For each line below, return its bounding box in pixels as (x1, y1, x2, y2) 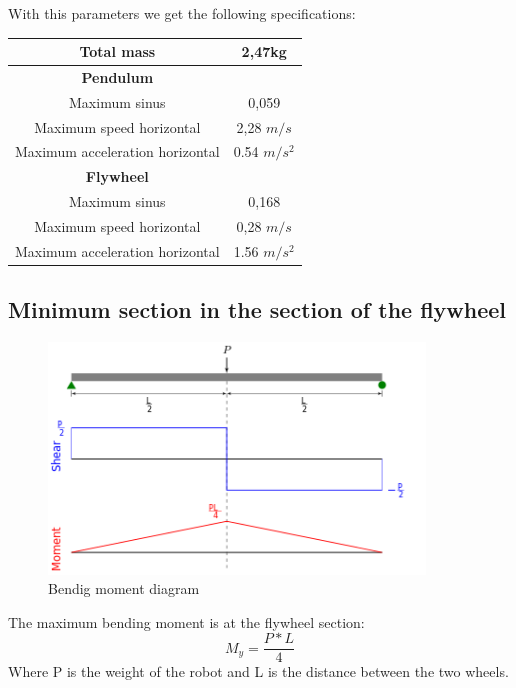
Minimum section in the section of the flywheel (8, 294, 507, 325)
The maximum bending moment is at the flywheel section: (8, 611, 365, 632)
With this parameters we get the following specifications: (8, 3, 356, 23)
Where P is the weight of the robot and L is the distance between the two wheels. (8, 661, 509, 682)
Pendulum (81, 66, 154, 87)
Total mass (79, 41, 156, 62)
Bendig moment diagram (48, 578, 200, 599)
